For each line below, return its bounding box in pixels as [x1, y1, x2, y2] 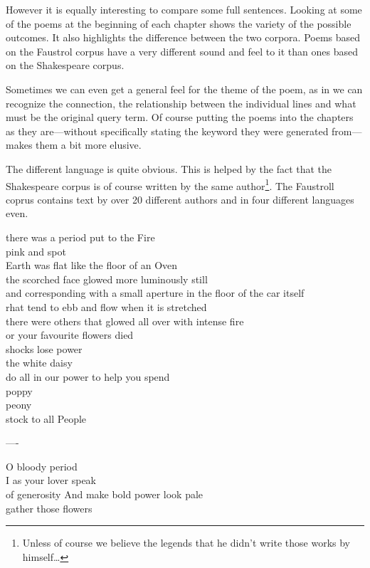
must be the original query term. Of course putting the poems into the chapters [6, 110, 354, 125]
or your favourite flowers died [6, 327, 134, 342]
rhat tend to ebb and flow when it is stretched [6, 299, 207, 314]
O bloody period [6, 458, 78, 473]
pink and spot [6, 243, 66, 258]
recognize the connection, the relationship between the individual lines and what [6, 95, 356, 110]
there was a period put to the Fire [6, 229, 155, 244]
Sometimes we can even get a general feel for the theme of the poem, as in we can [6, 81, 363, 96]
